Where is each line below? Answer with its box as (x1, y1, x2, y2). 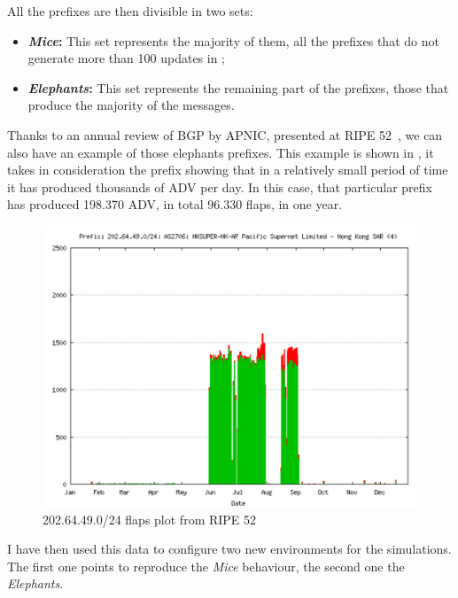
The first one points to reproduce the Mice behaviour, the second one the (7, 556, 405, 575)
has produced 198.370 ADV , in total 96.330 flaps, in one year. (7, 195, 343, 214)
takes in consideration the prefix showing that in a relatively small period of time (7, 160, 448, 179)
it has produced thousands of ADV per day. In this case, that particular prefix (7, 177, 432, 196)
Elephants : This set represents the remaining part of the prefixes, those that (27, 78, 449, 97)
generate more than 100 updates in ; (27, 49, 226, 67)
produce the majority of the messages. (27, 96, 235, 114)
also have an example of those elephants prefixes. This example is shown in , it (7, 143, 434, 161)
